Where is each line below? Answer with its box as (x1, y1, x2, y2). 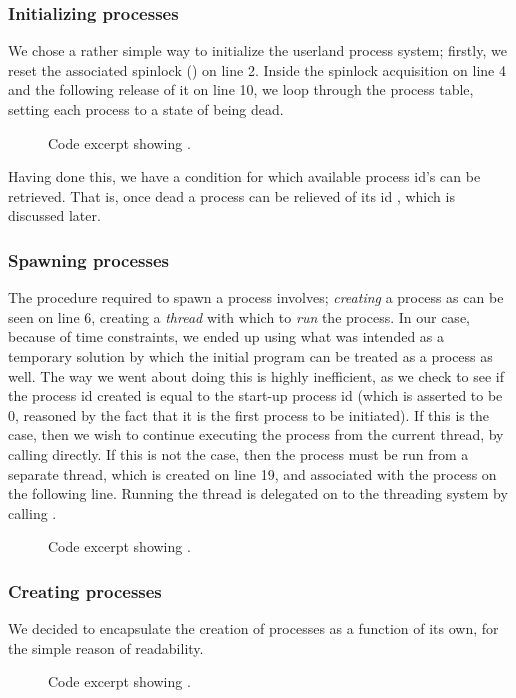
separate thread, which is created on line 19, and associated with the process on (8, 463, 497, 484)
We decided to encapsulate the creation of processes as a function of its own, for (8, 618, 499, 639)
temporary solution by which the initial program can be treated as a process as (8, 345, 493, 366)
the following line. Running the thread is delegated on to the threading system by (8, 483, 508, 504)
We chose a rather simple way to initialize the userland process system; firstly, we (8, 40, 507, 61)
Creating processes (8, 578, 162, 603)
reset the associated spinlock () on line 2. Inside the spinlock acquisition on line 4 (8, 59, 506, 80)
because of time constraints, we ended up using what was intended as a (8, 326, 445, 347)
